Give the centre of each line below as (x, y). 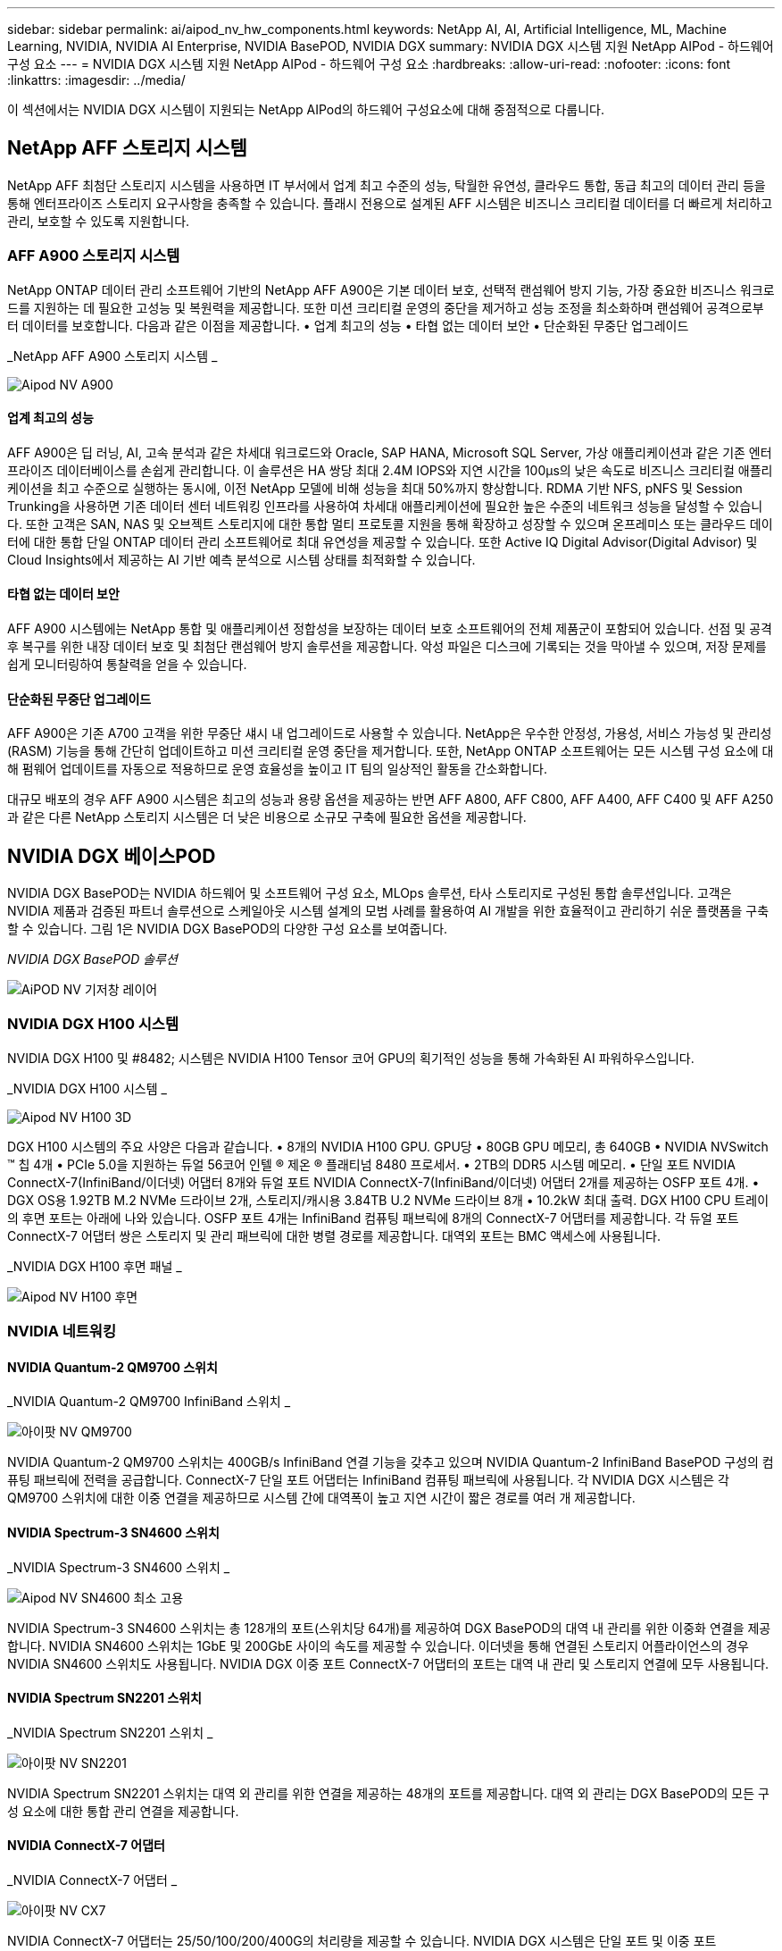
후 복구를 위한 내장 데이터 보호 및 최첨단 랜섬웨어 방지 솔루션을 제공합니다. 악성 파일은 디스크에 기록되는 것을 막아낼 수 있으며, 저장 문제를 (387, 647)
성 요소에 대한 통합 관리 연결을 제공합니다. (123, 1811)
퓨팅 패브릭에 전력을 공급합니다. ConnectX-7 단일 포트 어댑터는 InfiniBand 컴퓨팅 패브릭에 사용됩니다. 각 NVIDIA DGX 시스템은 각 (368, 1480)
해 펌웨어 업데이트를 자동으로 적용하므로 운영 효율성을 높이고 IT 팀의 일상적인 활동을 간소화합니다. (278, 769)
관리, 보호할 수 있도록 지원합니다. (99, 221)
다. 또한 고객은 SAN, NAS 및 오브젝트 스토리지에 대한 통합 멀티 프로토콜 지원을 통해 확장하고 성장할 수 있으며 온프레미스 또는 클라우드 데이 (390, 523)
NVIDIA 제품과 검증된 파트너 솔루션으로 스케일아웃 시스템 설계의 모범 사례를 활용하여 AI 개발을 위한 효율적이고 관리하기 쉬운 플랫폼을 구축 (388, 911)
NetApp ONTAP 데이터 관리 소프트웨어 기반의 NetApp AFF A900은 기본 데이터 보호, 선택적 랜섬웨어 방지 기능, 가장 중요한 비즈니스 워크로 (391, 289)
